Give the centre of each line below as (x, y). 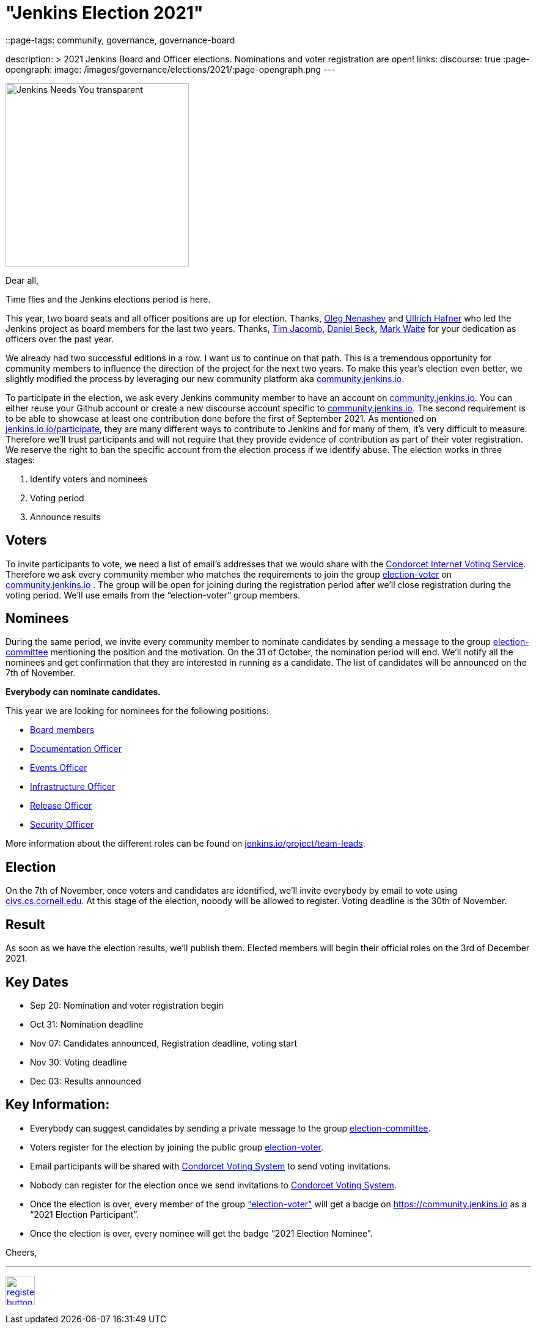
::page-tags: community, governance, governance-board (120, 40)
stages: (20, 460)
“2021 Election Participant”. (85, 1214)
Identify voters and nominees (89, 479)
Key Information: (58, 1105)
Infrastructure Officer (73, 787)
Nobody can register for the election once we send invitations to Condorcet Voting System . (213, 1185)
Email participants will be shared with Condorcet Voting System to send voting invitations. (211, 1166)
